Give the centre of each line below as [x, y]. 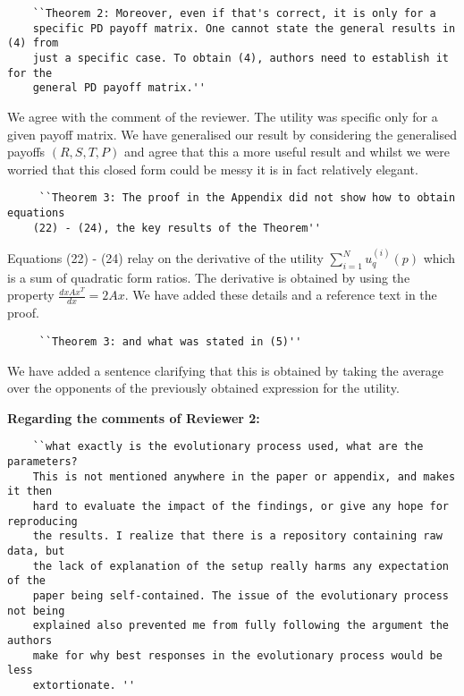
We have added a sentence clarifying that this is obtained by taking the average [225, 370]
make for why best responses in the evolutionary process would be [237, 655]
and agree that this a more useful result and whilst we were [287, 152]
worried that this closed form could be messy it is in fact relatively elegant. [213, 169]
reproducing [42, 521]
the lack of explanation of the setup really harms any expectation [240, 566]
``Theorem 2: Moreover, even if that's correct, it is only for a [234, 13]
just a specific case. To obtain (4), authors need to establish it [240, 58]
